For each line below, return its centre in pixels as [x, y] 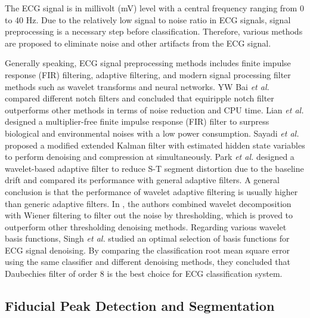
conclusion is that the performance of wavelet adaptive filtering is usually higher [151, 191]
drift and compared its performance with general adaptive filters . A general [142, 180]
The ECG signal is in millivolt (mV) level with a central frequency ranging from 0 [154, 8]
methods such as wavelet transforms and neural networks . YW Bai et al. [137, 86]
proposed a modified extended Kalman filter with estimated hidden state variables [155, 145]
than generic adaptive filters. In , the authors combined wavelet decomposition [148, 203]
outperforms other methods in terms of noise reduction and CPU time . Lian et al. [154, 109]
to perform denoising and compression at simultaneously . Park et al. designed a [150, 157]
